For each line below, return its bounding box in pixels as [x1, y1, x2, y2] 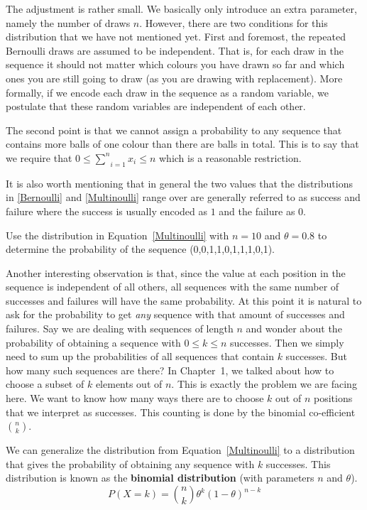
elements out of [95, 376, 163, 391]
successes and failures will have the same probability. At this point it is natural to [6, 293, 362, 308]
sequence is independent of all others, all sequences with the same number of [6, 279, 339, 294]
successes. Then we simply [230, 335, 344, 349]
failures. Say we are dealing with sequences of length [6, 321, 234, 336]
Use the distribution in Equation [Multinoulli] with [6, 227, 229, 242]
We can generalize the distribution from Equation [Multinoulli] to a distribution [6, 443, 355, 457]
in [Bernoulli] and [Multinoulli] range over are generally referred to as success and [6, 190, 361, 205]
